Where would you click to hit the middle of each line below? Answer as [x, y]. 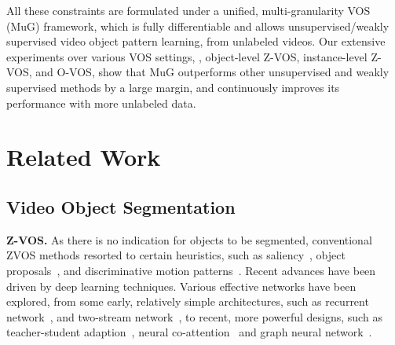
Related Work [84, 157]
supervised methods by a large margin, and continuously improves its [173, 87]
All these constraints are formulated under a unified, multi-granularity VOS [188, 10]
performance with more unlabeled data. [101, 103]
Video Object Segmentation [121, 206]
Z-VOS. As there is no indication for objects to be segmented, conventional [189, 239]
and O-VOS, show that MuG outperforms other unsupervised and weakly [212, 72]
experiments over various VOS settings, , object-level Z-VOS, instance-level [187, 56]
